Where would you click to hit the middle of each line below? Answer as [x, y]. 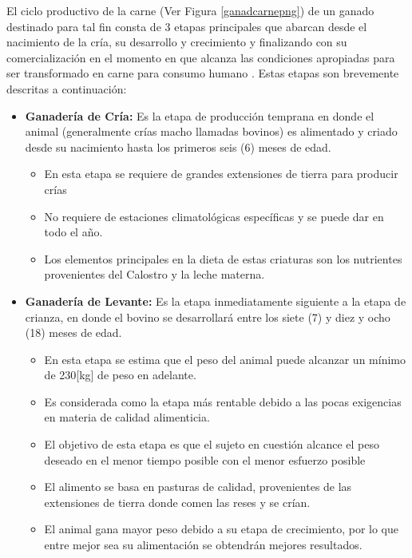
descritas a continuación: [67, 88]
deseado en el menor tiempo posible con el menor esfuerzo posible [205, 459]
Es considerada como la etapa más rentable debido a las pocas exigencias [223, 401]
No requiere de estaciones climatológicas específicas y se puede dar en [214, 216]
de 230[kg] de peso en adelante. [120, 375]
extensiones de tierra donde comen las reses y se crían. [177, 502]
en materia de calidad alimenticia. [127, 417]
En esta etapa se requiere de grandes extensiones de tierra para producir [221, 174]
